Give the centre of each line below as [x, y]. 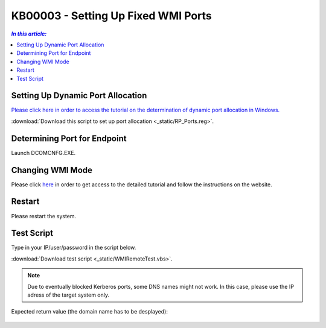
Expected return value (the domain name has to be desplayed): [90, 312]
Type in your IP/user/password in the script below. [74, 248]
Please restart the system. [44, 216]
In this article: [29, 34]
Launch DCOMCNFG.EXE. [43, 153]
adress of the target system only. [69, 295]
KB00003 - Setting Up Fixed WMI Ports [112, 16]
